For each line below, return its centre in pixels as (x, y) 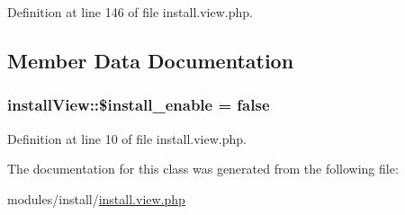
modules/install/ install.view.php (96, 198)
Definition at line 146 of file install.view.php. (130, 12)
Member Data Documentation (151, 60)
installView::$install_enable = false (139, 105)
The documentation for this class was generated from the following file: (203, 169)
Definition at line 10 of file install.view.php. (127, 138)
